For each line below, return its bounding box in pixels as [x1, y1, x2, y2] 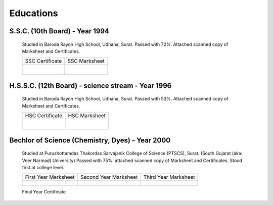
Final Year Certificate [22, 189, 66, 195]
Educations [9, 8, 58, 19]
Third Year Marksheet [143, 174, 195, 181]
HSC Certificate [25, 112, 63, 119]
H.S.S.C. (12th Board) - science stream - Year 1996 [9, 81, 172, 90]
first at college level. [22, 164, 64, 170]
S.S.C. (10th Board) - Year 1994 [9, 27, 110, 35]
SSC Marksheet [67, 58, 105, 65]
